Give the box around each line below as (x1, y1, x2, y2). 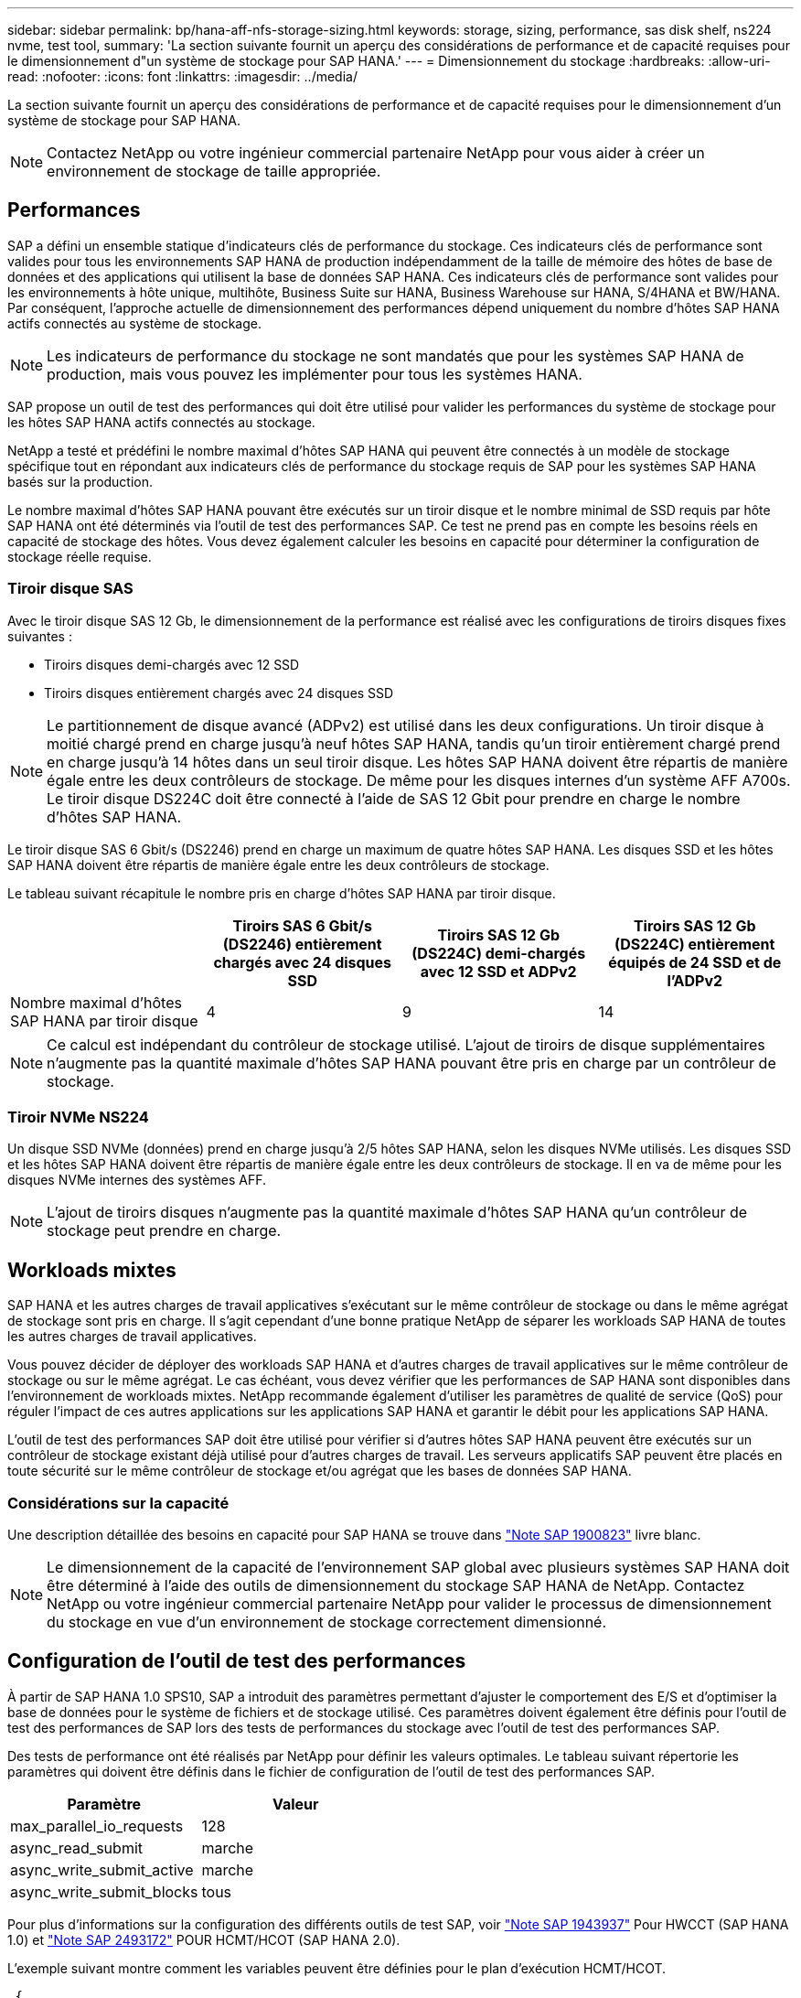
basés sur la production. (7, 473, 154, 489)
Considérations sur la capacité (7, 1493, 230, 1512)
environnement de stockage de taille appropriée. (47, 162, 381, 180)
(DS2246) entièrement (222, 934, 382, 953)
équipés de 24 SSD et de (608, 952, 782, 972)
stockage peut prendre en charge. (47, 1221, 282, 1241)
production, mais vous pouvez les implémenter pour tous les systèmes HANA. (47, 364, 582, 383)
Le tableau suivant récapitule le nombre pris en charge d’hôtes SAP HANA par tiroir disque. (7, 885, 556, 901)
